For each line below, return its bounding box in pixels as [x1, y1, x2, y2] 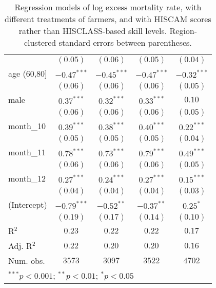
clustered [24, 37, 56, 48]
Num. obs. [8, 255, 45, 266]
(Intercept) [8, 199, 47, 210]
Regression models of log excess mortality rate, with [14, 1, 202, 13]
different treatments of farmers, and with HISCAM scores [4, 13, 211, 25]
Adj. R [8, 240, 32, 251]
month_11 [8, 146, 46, 158]
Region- [169, 25, 198, 37]
